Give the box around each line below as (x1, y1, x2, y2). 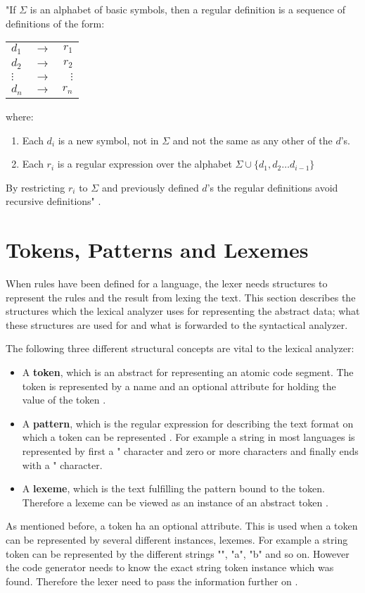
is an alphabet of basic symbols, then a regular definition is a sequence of (30, 2, 345, 16)
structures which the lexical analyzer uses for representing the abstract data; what (6, 304, 360, 318)
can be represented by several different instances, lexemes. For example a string (6, 532, 348, 547)
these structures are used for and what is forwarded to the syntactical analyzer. (6, 317, 348, 332)
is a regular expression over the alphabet (57, 156, 232, 171)
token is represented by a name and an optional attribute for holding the (22, 378, 336, 393)
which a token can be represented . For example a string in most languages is (22, 430, 355, 444)
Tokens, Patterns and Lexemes (6, 235, 309, 264)
